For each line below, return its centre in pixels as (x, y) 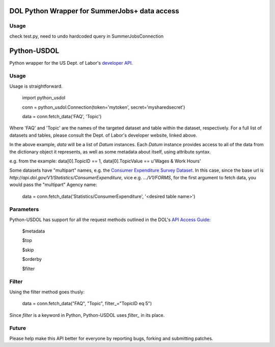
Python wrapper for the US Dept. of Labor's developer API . (71, 63)
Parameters (24, 209)
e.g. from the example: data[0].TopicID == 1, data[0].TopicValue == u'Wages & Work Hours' (105, 161)
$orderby (32, 259)
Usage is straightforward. (36, 86)
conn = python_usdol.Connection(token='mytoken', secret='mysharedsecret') (104, 107)
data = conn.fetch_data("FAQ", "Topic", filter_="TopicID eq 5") (87, 304)
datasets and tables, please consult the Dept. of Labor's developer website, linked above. (103, 135)
